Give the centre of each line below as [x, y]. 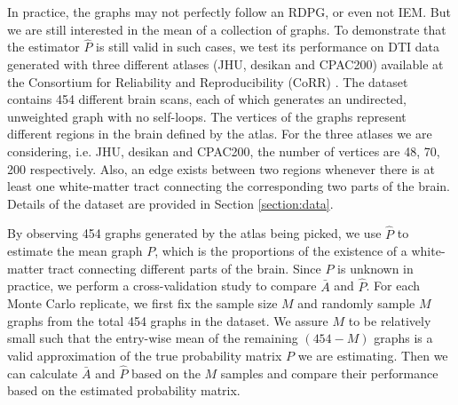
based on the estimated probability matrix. [124, 390]
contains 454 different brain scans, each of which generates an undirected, [207, 99]
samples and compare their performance [329, 373]
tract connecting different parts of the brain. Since [184, 268]
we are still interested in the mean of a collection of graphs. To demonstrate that [227, 29]
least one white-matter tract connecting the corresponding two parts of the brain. [229, 186]
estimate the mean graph [75, 251]
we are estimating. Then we [373, 355]
